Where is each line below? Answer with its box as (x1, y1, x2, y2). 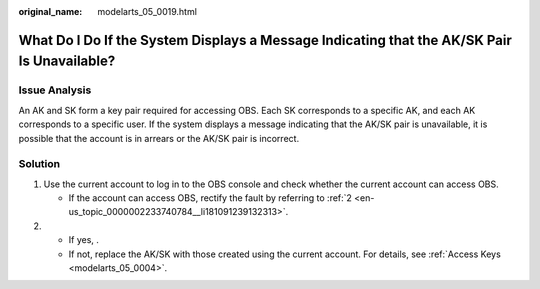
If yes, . (68, 234, 100, 246)
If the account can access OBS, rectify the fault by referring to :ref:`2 (68, 192, 352, 204)
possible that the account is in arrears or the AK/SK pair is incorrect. (18, 132, 300, 144)
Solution (18, 157, 61, 171)
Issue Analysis (18, 83, 92, 97)
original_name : (18, 6, 83, 17)
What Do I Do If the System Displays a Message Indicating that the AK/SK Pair (18, 31, 512, 49)
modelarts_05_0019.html (97, 6, 197, 17)
